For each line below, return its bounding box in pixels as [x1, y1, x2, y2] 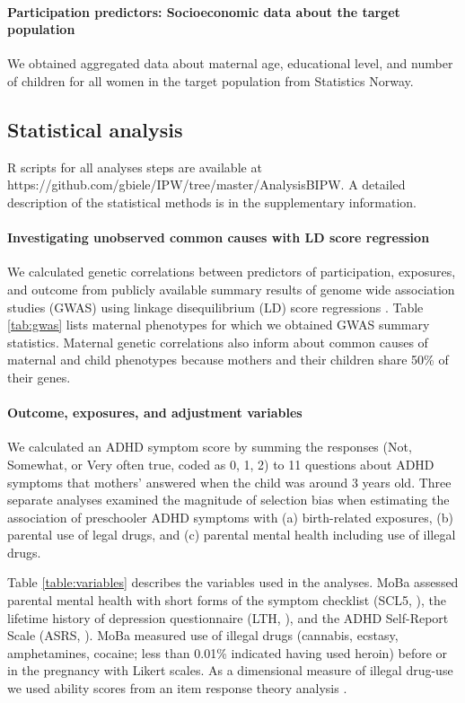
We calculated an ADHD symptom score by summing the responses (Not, [7, 437, 412, 456]
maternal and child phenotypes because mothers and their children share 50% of [7, 350, 449, 369]
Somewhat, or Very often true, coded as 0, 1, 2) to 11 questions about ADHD [7, 454, 434, 473]
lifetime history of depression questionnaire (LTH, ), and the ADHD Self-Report [7, 608, 449, 627]
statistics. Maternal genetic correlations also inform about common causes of [7, 332, 428, 351]
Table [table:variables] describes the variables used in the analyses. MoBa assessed [7, 573, 459, 592]
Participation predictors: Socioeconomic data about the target [7, 2, 400, 21]
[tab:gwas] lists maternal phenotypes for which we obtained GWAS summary [7, 315, 430, 334]
